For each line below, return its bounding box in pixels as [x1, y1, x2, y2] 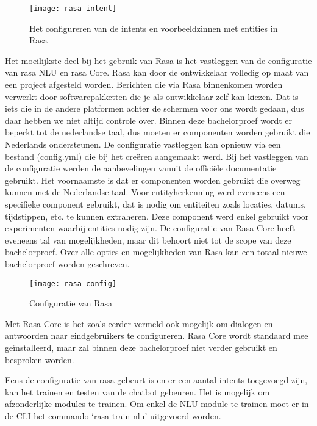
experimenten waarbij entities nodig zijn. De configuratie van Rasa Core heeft [5, 222, 296, 234]
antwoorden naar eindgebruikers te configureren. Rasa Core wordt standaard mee [5, 329, 308, 342]
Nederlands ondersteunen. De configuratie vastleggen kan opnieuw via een [5, 138, 281, 150]
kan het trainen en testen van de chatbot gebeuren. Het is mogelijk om [5, 385, 270, 398]
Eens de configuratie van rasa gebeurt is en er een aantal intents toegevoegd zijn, [5, 374, 308, 386]
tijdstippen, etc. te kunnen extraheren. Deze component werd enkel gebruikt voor [5, 209, 309, 222]
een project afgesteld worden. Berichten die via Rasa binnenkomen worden [5, 78, 283, 91]
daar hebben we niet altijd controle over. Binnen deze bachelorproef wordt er [5, 114, 293, 126]
